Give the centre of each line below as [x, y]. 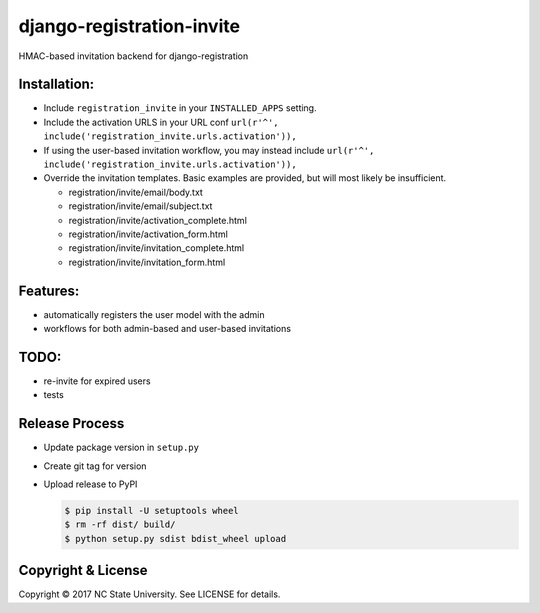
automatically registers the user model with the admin [154, 314]
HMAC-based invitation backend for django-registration [133, 56]
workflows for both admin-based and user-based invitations [167, 329]
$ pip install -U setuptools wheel [151, 511]
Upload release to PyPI [90, 484]
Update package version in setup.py [121, 447]
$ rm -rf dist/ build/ [120, 524]
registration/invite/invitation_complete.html [156, 248]
